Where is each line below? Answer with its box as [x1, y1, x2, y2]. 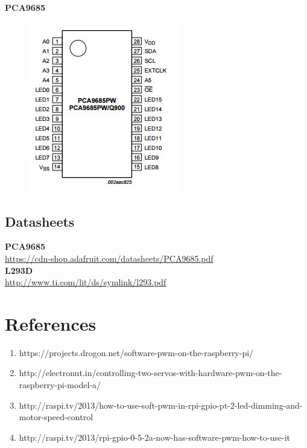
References [5, 311, 97, 336]
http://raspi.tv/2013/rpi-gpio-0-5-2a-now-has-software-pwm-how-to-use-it [19, 430, 290, 443]
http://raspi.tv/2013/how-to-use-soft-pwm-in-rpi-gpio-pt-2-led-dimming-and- [19, 398, 303, 411]
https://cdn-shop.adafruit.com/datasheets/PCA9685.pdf [5, 252, 214, 264]
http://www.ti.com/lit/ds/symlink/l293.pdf [5, 276, 166, 288]
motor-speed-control [19, 411, 93, 423]
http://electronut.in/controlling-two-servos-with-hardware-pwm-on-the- [19, 366, 282, 379]
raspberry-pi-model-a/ [19, 378, 101, 391]
